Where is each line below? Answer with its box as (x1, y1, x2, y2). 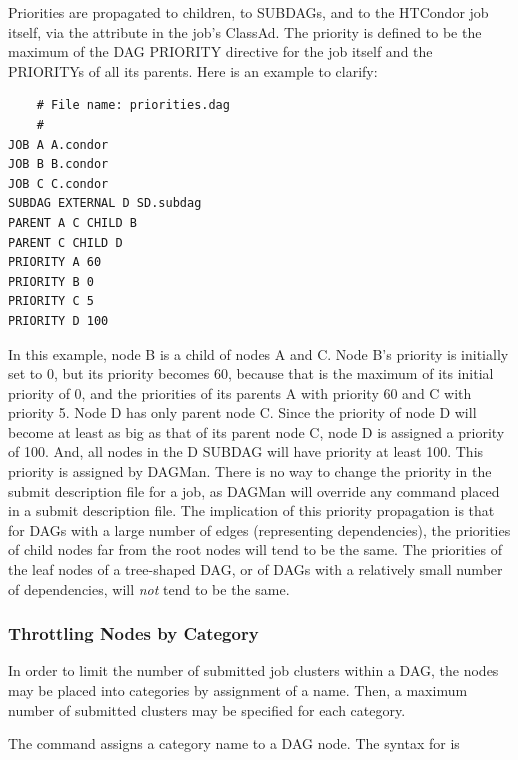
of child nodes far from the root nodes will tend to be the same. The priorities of (8, 539, 503, 560)
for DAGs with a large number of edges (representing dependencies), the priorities (8, 519, 511, 540)
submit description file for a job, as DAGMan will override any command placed (8, 480, 500, 501)
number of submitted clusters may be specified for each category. (8, 699, 406, 720)
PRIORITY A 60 (8, 255, 102, 270)
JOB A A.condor (8, 137, 109, 152)
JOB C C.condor (8, 176, 109, 191)
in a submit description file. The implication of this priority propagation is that (8, 500, 495, 521)
